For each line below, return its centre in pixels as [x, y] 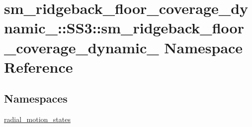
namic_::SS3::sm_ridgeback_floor [124, 28]
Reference [39, 66]
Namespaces [36, 98]
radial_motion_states [37, 119]
